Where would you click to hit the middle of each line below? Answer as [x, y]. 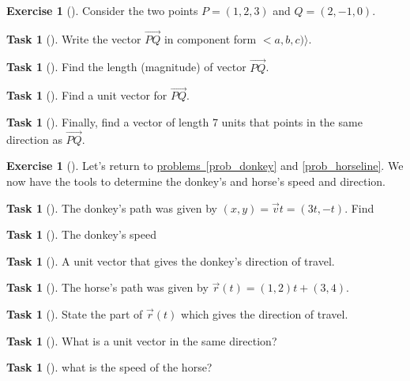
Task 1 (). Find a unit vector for [87, 95]
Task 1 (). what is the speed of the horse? [109, 367]
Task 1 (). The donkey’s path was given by [112, 207]
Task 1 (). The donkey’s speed [81, 234]
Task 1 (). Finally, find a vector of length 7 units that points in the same [184, 122]
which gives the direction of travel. [265, 314]
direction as [34, 139]
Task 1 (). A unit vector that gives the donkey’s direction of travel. [171, 260]
